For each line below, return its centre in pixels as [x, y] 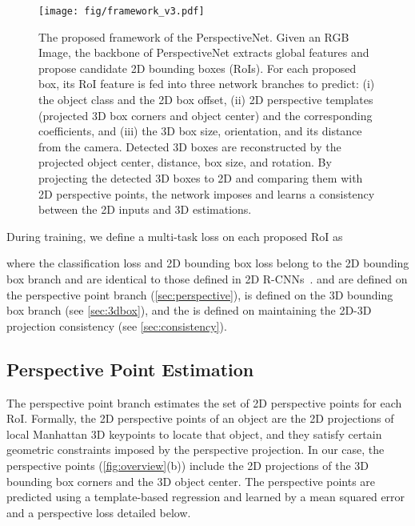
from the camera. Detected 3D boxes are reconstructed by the [190, 146]
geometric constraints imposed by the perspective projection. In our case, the [196, 450]
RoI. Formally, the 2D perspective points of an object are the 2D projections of [200, 418]
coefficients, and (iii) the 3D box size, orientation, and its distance [200, 131]
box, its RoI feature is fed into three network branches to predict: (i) [207, 84]
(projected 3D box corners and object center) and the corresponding [206, 115]
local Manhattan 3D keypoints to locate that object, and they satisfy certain [194, 434]
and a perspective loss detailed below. [99, 512]
